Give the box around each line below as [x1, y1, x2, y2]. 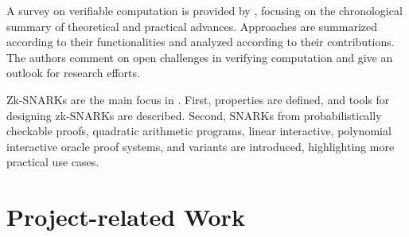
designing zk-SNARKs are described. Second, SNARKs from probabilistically [6, 107, 382, 123]
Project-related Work [6, 200, 245, 233]
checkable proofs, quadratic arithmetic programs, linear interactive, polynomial [6, 122, 391, 139]
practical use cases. [6, 153, 99, 170]
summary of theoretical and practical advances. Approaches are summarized [6, 17, 378, 34]
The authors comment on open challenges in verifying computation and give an [6, 49, 393, 65]
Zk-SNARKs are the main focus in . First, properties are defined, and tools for [6, 91, 390, 107]
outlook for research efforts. [6, 64, 140, 81]
